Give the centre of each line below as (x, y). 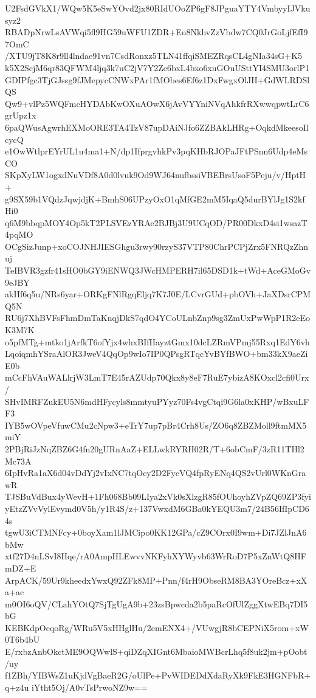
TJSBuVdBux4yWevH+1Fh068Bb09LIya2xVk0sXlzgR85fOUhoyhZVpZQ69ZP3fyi (158, 496)
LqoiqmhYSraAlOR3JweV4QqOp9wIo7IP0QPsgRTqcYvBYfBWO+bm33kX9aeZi (156, 354)
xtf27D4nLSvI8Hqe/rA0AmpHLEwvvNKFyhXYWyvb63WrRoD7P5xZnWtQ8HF (156, 556)
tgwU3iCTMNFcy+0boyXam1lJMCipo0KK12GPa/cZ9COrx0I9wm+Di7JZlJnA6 (156, 532)
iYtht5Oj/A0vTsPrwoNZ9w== (89, 687)
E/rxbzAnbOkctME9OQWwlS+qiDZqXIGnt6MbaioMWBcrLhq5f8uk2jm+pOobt (156, 651)
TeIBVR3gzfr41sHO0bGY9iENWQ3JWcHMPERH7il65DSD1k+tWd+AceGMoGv (158, 270)
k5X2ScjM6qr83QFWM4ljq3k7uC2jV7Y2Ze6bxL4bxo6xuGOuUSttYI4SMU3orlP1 (157, 67)
